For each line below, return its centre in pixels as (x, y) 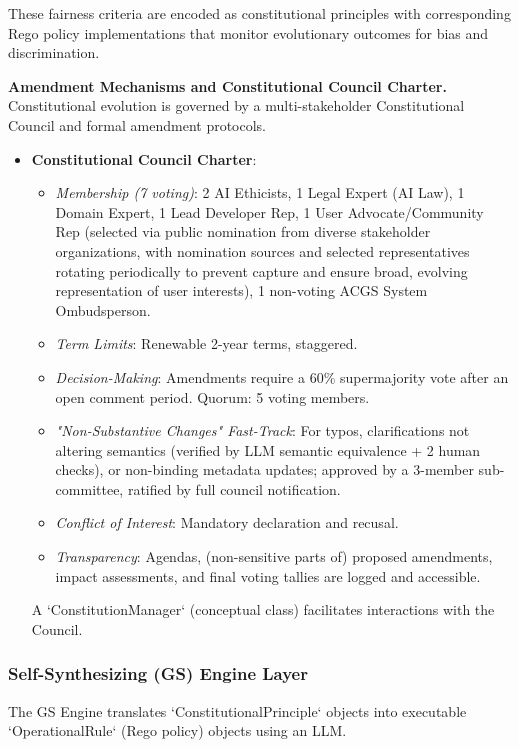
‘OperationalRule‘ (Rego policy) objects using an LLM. (177, 730)
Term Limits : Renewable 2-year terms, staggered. (206, 343)
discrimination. (54, 52)
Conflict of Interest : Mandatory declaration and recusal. (227, 522)
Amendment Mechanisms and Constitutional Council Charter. (227, 85)
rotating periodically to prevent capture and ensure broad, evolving (261, 270)
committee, (89, 488)
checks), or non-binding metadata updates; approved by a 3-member (264, 469)
